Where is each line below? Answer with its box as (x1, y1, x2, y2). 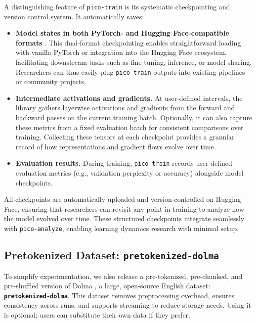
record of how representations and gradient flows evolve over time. (15, 141, 216, 151)
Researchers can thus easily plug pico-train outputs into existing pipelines (15, 66, 245, 77)
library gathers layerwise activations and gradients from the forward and (15, 102, 235, 113)
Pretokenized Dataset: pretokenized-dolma (4, 247, 219, 263)
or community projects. (15, 76, 86, 87)
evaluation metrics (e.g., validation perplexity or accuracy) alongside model (15, 168, 244, 178)
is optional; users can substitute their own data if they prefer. (4, 309, 191, 320)
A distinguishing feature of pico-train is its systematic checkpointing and (4, 1, 230, 11)
